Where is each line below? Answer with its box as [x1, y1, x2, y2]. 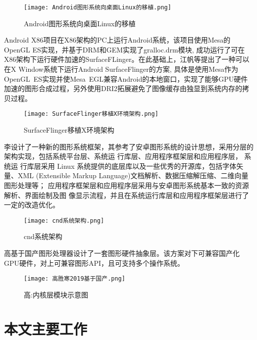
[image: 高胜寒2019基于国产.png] [24, 275, 125, 283]
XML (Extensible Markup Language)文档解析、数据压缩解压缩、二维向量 [17, 170, 249, 181]
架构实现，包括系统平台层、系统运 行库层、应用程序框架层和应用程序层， [4, 151, 242, 161]
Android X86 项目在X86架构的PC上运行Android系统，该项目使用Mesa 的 [4, 35, 231, 45]
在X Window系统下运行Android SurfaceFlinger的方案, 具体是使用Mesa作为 [4, 64, 238, 74]
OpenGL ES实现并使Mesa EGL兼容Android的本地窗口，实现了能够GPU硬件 [4, 73, 248, 84]
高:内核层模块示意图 [24, 289, 88, 299]
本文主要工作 [4, 318, 88, 339]
